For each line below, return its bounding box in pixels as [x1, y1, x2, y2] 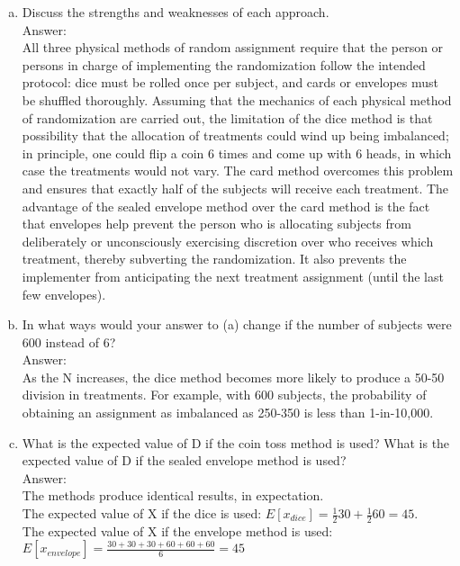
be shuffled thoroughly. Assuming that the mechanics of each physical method [22, 90, 452, 109]
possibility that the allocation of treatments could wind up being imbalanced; [22, 126, 449, 145]
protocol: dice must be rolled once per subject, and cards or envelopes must [22, 73, 438, 92]
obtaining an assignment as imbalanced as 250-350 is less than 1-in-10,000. [22, 403, 434, 422]
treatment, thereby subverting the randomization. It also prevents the [22, 249, 407, 268]
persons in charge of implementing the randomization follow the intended [22, 55, 426, 74]
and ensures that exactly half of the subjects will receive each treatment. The [22, 178, 449, 197]
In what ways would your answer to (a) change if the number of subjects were [22, 315, 452, 334]
